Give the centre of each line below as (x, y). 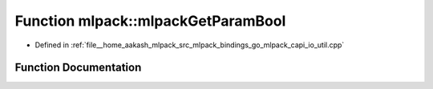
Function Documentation (78, 68)
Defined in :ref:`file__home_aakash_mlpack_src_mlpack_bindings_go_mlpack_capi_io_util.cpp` (190, 45)
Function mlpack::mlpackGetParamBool (150, 21)
